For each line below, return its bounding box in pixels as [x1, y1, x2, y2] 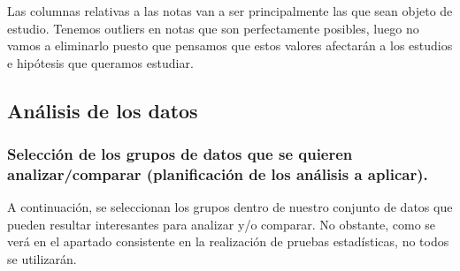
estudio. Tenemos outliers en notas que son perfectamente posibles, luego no [7, 19, 419, 37]
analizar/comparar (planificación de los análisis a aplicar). [7, 163, 428, 184]
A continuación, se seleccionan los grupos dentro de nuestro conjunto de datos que [7, 198, 453, 216]
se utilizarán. [7, 250, 77, 268]
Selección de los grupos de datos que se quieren [7, 143, 353, 165]
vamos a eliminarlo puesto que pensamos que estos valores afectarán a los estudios [7, 36, 453, 55]
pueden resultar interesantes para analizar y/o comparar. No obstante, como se [7, 215, 436, 233]
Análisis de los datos [7, 96, 198, 124]
